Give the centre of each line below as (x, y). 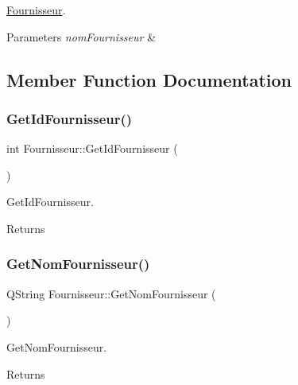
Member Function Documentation (149, 79)
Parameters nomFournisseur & (81, 36)
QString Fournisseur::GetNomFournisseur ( (111, 293)
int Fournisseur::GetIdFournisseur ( (92, 148)
